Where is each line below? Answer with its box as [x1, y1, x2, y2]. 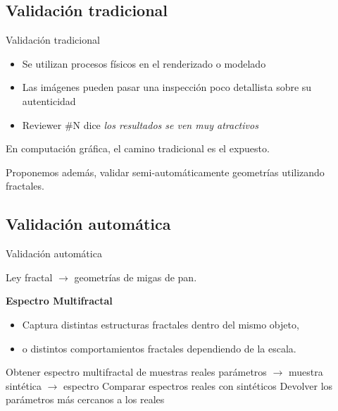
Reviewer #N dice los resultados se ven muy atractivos [22, 117, 258, 132]
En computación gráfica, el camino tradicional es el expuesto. [6, 141, 270, 156]
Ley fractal [6, 269, 53, 284]
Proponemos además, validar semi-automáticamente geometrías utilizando [6, 164, 325, 179]
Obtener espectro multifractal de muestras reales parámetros [6, 364, 267, 379]
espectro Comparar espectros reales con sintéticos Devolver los [63, 378, 333, 393]
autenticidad [22, 93, 76, 108]
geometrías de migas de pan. [74, 269, 197, 284]
